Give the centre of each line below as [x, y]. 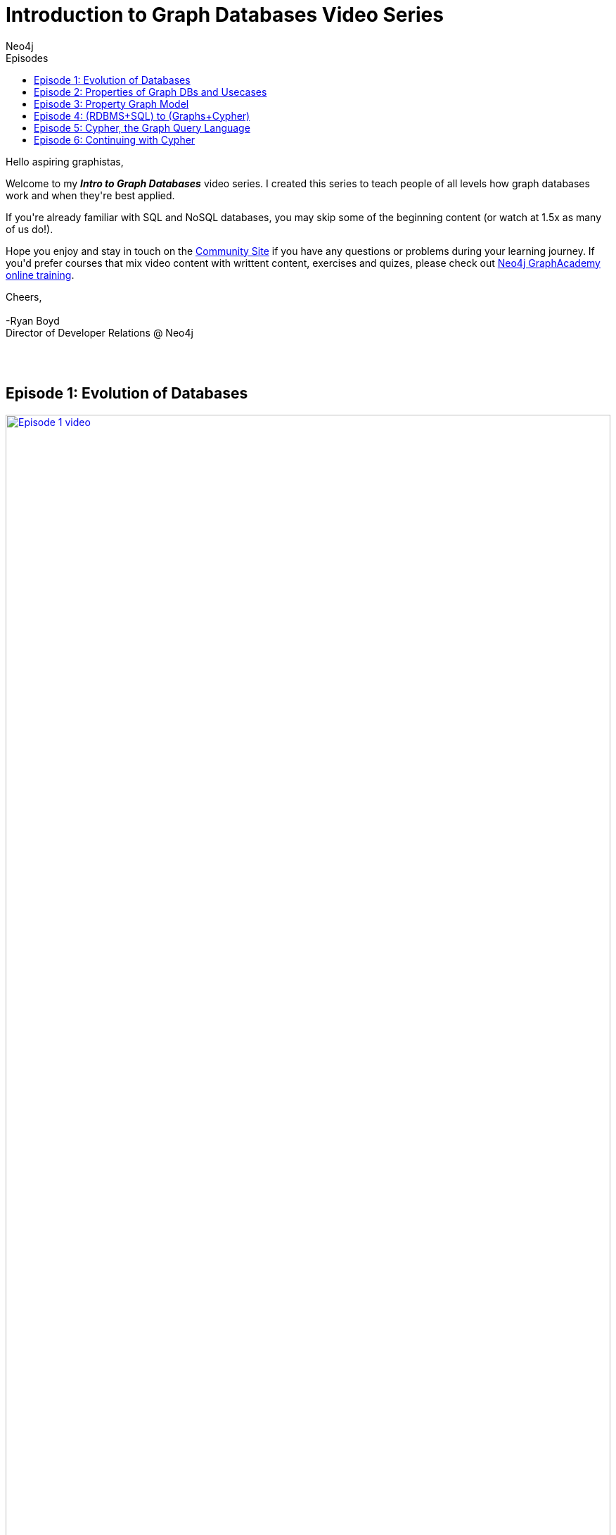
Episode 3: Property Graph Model [111, 104]
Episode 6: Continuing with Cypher [115, 139]
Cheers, [24, 296]
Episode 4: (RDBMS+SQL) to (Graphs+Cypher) [142, 115]
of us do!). [30, 229]
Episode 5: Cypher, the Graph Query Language [142, 127]
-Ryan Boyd [33, 320]
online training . [40, 275]
